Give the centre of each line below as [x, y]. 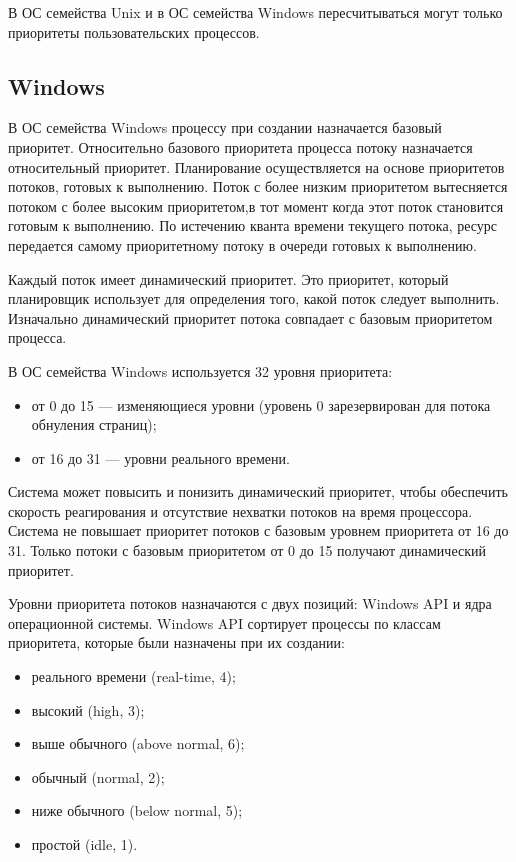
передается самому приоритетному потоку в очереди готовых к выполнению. [242, 244]
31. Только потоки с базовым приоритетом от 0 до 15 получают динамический [247, 550]
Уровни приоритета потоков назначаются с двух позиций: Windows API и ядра [250, 603]
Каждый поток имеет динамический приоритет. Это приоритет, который [228, 278]
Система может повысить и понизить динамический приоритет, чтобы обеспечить [258, 491]
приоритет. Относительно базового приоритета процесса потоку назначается [240, 146]
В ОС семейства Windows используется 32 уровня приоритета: [200, 370]
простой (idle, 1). [84, 844]
